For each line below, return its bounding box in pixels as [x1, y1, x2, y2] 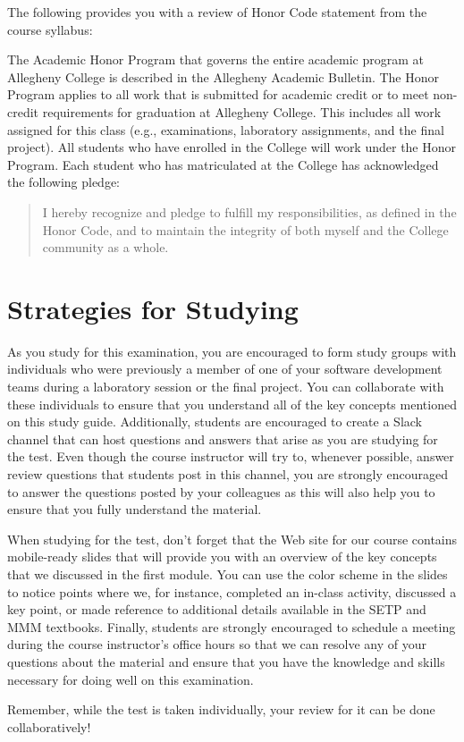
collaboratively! [7, 717, 91, 736]
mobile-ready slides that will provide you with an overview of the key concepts [7, 547, 437, 566]
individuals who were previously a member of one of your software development [7, 359, 443, 378]
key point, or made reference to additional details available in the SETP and [7, 600, 426, 619]
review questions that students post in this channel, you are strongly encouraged [7, 465, 449, 483]
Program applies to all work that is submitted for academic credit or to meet [7, 85, 429, 104]
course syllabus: [7, 20, 93, 38]
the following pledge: [7, 173, 121, 191]
